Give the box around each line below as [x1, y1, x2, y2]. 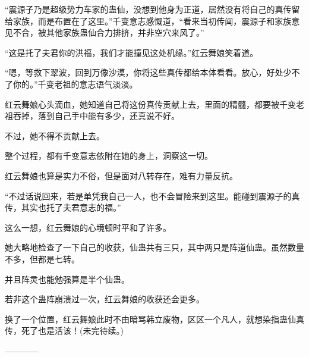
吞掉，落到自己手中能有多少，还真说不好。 [12, 109, 179, 122]
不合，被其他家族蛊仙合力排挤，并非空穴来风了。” [12, 26, 204, 39]
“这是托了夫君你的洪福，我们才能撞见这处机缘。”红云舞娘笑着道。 [5, 46, 258, 58]
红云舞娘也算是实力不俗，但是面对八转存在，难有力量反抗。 [5, 169, 238, 181]
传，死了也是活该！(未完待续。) [5, 324, 124, 337]
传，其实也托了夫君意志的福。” [5, 201, 121, 214]
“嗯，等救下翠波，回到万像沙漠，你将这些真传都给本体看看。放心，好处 [5, 66, 283, 79]
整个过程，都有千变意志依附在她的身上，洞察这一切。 [5, 149, 213, 162]
